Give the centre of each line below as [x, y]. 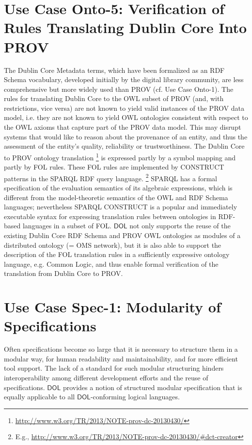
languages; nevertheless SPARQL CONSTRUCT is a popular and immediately [121, 207]
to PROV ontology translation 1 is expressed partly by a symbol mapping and [120, 156]
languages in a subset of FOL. [67, 226]
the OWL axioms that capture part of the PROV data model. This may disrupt [123, 127]
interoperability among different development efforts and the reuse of [106, 377]
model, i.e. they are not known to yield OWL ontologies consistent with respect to [126, 117]
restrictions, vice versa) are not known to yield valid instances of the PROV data [124, 108]
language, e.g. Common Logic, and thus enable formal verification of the [111, 264]
